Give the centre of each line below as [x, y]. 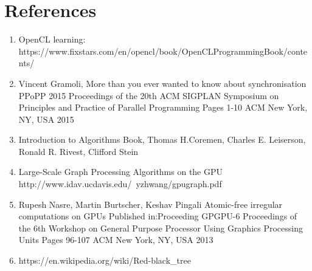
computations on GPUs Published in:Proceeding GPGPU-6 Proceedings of [158, 216]
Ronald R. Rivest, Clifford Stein [78, 151]
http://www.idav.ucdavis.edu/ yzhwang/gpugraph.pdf [120, 184]
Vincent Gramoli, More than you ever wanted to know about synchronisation [162, 83]
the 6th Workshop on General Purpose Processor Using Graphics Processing [161, 228]
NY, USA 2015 [46, 119]
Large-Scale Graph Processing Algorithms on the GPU [121, 172]
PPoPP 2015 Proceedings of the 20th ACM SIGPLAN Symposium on [149, 95]
